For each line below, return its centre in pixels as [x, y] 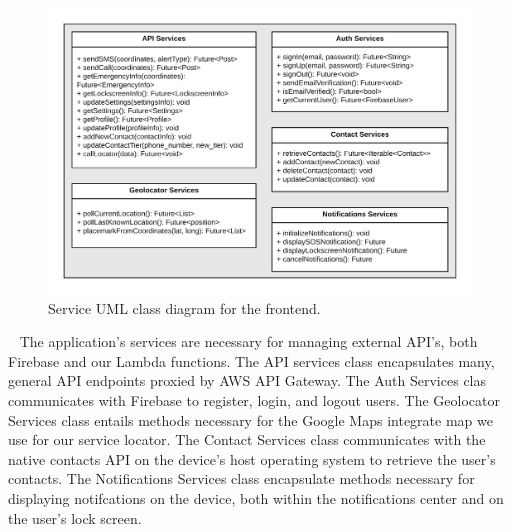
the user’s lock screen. [75, 517]
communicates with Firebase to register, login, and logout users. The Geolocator [254, 400]
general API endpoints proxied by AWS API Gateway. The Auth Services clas [247, 380]
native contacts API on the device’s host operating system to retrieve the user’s [252, 458]
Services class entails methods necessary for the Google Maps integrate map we [250, 419]
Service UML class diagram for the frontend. [184, 307]
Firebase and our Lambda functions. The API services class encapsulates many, [251, 360]
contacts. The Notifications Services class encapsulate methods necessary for [241, 478]
